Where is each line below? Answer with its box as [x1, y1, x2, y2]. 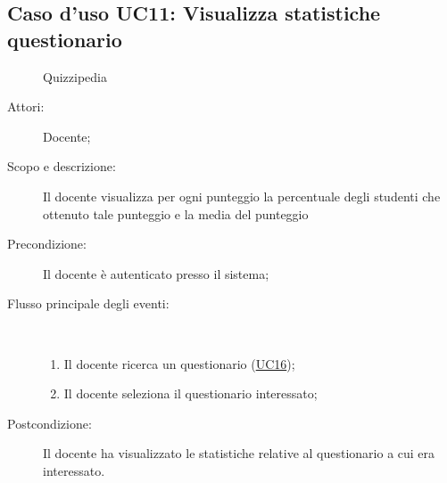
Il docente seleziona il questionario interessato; [63, 384, 318, 403]
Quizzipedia [43, 67, 107, 86]
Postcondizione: [7, 413, 92, 432]
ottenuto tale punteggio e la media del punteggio [43, 204, 309, 223]
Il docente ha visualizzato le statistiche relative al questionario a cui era [43, 444, 435, 463]
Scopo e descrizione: [7, 157, 116, 176]
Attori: [7, 97, 45, 116]
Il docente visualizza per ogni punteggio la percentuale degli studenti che [43, 186, 441, 205]
